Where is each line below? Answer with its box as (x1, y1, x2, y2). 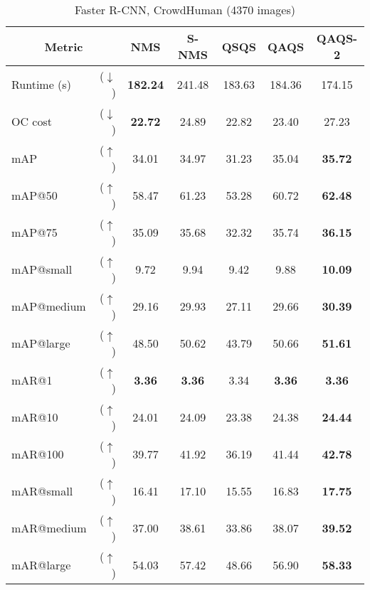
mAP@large (11, 334, 70, 351)
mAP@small (11, 260, 73, 277)
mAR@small (11, 482, 73, 499)
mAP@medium (11, 297, 86, 314)
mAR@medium (11, 519, 87, 536)
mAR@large (11, 556, 71, 573)
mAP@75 (11, 223, 58, 240)
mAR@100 (11, 445, 64, 462)
